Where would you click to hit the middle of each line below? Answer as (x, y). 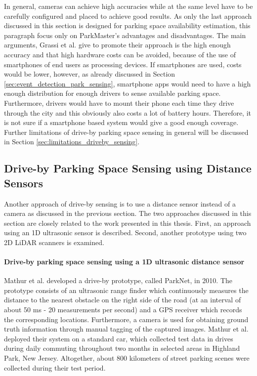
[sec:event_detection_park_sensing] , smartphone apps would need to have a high (128, 83)
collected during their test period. (55, 367)
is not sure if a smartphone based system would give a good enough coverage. (121, 122)
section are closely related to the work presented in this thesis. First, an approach (128, 223)
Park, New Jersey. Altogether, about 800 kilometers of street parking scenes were (127, 358)
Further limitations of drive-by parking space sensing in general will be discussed (126, 132)
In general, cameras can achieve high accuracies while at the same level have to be (128, 6)
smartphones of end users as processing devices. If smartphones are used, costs (123, 64)
